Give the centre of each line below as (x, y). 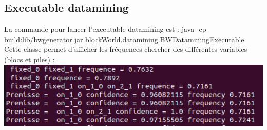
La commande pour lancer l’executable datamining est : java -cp (105, 29)
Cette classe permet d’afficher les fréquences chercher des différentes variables (126, 49)
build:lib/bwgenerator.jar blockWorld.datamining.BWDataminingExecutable (124, 39)
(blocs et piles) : (30, 59)
